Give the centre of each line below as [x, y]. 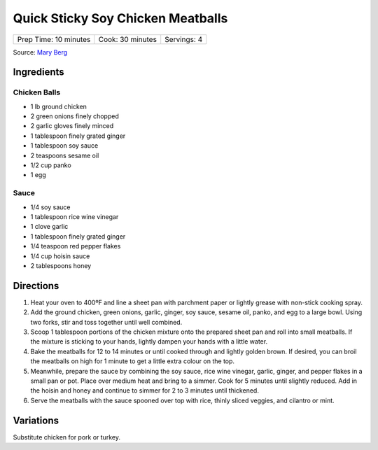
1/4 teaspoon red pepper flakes [76, 246]
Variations [36, 420]
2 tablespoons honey [61, 265]
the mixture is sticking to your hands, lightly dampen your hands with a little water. [149, 342]
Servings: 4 [184, 39]
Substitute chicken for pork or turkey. [66, 437]
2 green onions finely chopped [75, 116]
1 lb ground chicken [59, 106]
